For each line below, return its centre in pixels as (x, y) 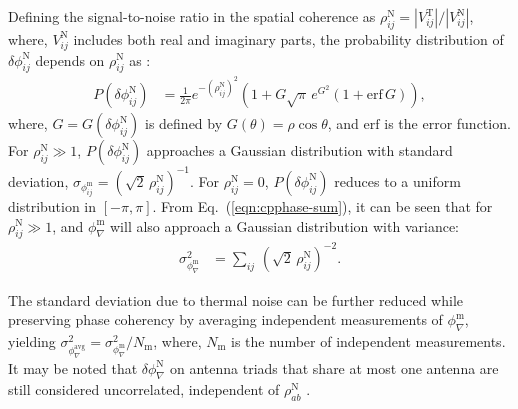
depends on (70, 59)
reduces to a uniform (397, 180)
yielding (32, 340)
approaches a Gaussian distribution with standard (299, 150)
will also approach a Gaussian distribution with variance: (284, 225)
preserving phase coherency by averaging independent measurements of (225, 319)
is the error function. (447, 123)
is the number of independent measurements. (368, 340)
